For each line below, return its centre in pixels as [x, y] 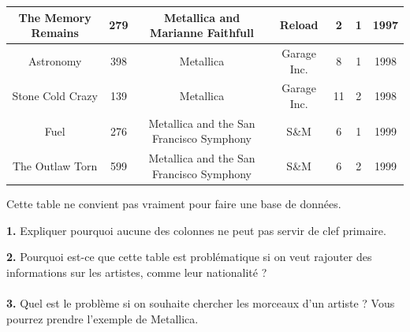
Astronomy [55, 60]
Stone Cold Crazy [55, 96]
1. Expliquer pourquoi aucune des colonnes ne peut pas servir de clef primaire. [196, 230]
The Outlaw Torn [55, 166]
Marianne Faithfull [202, 33]
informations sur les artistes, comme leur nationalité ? [137, 272]
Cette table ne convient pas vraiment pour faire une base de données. [174, 203]
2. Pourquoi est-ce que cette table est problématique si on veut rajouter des [189, 257]
